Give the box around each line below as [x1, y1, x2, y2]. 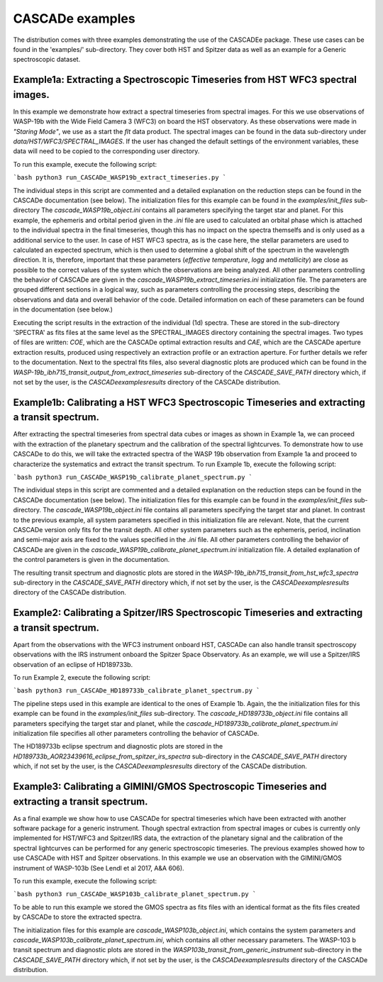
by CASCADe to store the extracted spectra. [13, 912, 143, 922]
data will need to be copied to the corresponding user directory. [13, 147, 200, 155]
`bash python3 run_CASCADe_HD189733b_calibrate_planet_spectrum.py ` [13, 687, 260, 695]
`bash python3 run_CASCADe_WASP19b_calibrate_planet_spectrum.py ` [13, 473, 253, 482]
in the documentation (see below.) [13, 305, 113, 314]
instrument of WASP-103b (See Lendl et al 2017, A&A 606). [13, 864, 184, 872]
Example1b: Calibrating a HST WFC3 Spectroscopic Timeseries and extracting [13, 396, 365, 408]
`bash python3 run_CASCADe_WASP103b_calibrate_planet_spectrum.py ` [13, 890, 257, 898]
